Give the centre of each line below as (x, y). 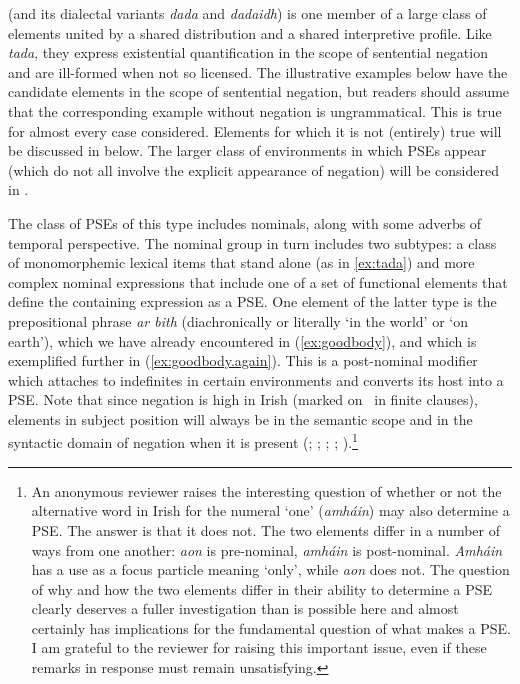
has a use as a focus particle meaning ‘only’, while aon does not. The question (270, 569)
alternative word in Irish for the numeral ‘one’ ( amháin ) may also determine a (270, 510)
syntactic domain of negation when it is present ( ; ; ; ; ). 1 (183, 441)
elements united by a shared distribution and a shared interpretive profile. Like (250, 32)
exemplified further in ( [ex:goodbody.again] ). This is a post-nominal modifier (243, 360)
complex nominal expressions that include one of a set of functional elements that (258, 281)
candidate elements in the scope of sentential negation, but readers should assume (259, 91)
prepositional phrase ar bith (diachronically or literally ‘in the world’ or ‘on (238, 320)
